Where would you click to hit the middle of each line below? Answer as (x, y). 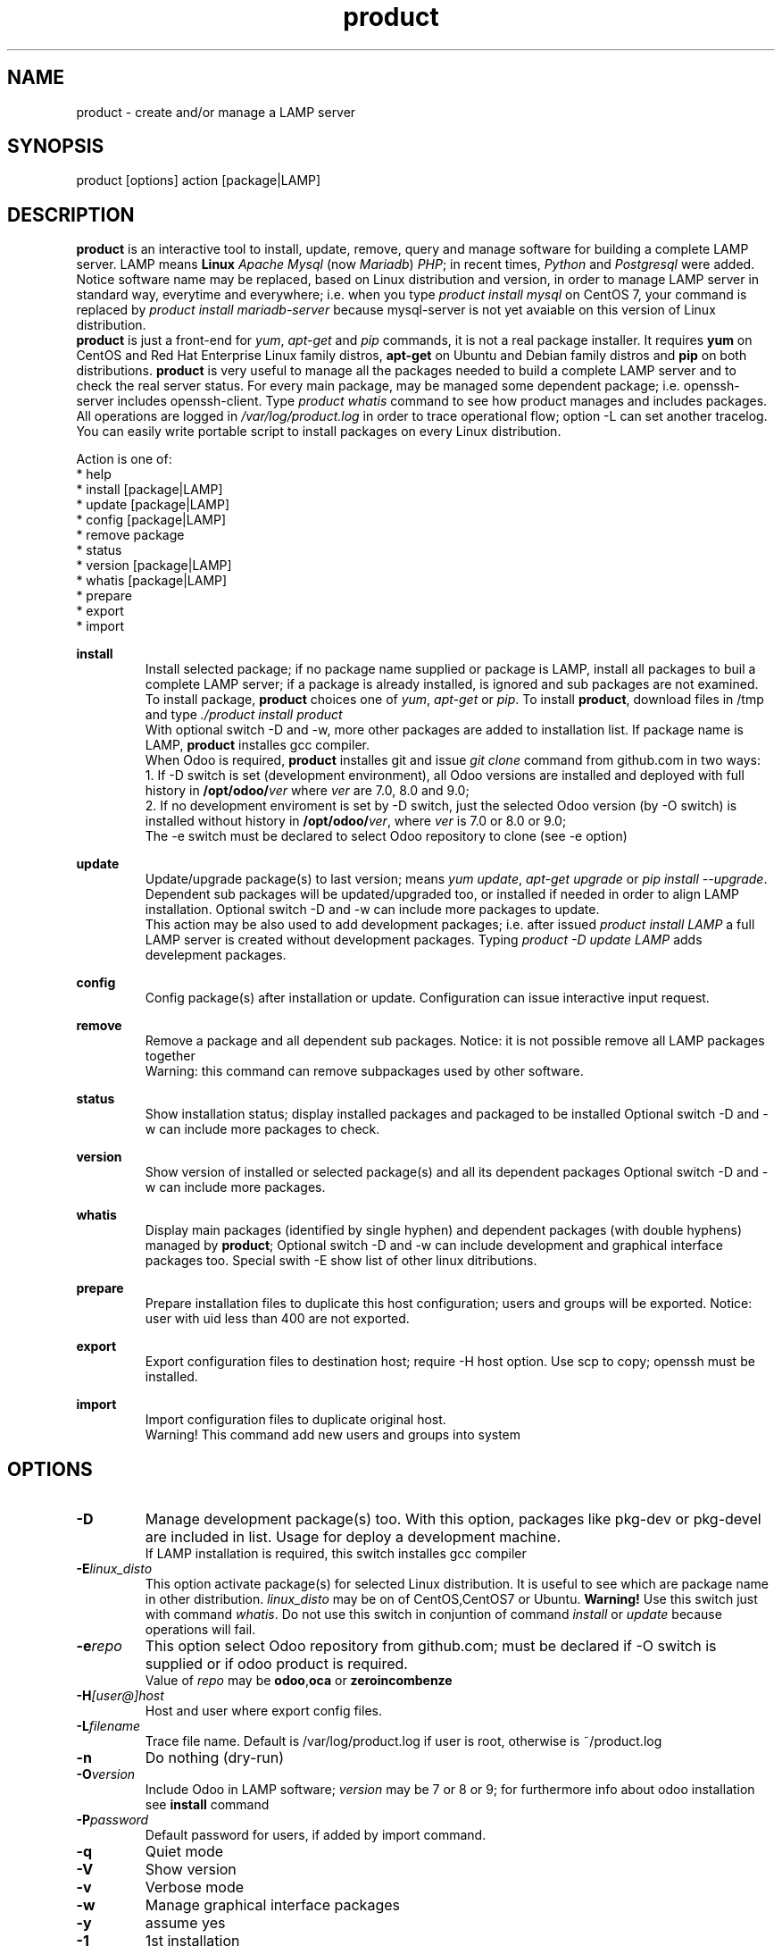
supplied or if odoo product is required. (276, 1664)
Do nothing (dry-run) (215, 1758)
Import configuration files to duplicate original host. (295, 1420)
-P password (112, 1820)
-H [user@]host (120, 1696)
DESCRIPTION (71, 214)
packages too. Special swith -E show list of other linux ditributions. (341, 1261)
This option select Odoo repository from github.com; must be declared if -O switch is (431, 1646)
